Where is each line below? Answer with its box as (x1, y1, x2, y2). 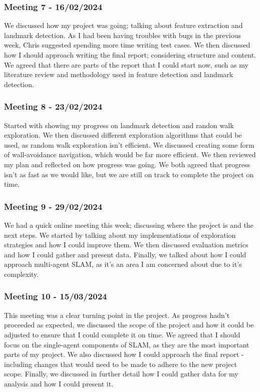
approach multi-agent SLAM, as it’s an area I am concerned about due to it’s (4, 259, 242, 269)
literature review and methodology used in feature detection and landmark (4, 69, 233, 80)
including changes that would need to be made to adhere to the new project (4, 358, 237, 369)
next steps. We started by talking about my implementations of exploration (4, 229, 236, 240)
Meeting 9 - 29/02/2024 (4, 200, 103, 212)
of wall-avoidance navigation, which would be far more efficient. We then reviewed (4, 149, 256, 160)
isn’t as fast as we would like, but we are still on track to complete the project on (4, 169, 254, 179)
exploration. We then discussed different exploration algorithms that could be (4, 130, 242, 140)
